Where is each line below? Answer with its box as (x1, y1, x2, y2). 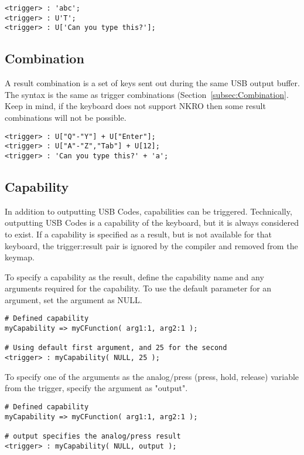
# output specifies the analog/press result (5, 432, 181, 440)
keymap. (5, 251, 35, 263)
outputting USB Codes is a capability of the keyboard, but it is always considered (5, 216, 299, 229)
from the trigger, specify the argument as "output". (5, 382, 188, 394)
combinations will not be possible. (5, 111, 127, 123)
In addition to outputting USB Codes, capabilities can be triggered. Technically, (5, 205, 292, 217)
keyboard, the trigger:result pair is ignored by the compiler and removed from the (5, 239, 298, 252)
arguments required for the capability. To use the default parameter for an (5, 282, 272, 294)
